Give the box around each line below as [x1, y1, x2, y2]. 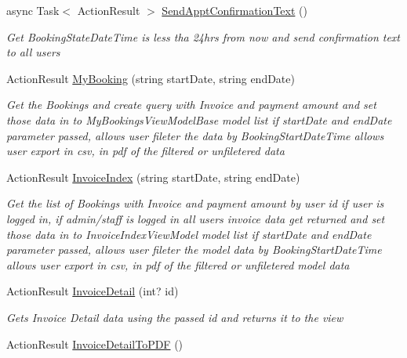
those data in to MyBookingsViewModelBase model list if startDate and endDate [6, 111, 392, 128]
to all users [6, 44, 60, 60]
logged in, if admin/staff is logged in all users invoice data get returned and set [6, 210, 385, 226]
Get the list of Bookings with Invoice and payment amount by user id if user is [6, 195, 384, 212]
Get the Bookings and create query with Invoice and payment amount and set [6, 96, 376, 113]
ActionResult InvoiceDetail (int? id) [6, 283, 179, 299]
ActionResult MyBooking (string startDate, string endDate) [6, 70, 295, 86]
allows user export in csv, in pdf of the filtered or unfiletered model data [6, 256, 350, 273]
